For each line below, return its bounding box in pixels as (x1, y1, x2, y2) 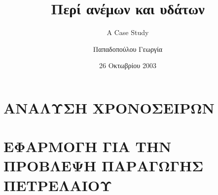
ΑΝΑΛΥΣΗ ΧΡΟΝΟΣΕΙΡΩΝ (3, 97, 215, 117)
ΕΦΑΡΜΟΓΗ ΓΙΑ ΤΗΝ (3, 136, 172, 156)
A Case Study (107, 27, 149, 38)
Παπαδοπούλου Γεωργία (93, 43, 163, 54)
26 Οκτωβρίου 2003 (99, 60, 156, 71)
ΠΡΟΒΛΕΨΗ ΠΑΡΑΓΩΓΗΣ (3, 156, 204, 176)
